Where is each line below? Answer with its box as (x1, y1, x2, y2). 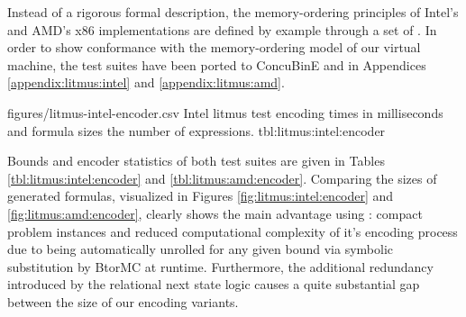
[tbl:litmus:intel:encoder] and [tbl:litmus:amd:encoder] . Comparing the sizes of (7, 168, 437, 187)
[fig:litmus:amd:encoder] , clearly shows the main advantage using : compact (7, 204, 423, 222)
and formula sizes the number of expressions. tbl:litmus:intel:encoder (7, 121, 386, 140)
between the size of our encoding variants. (7, 292, 239, 311)
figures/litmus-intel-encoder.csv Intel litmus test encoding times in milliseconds (7, 103, 443, 122)
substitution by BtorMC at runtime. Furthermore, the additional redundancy (7, 257, 434, 276)
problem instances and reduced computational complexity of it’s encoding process (7, 222, 458, 240)
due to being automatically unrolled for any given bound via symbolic (7, 240, 393, 258)
